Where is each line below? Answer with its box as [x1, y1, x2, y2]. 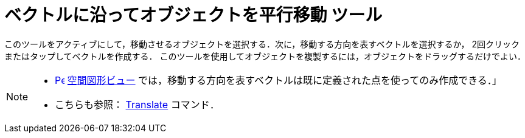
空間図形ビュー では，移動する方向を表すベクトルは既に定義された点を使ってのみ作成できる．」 [67, 74, 502, 86]
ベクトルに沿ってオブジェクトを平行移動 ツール [4, 5, 383, 26]
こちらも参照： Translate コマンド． [55, 98, 220, 111]
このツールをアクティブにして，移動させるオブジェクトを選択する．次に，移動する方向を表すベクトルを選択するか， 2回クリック [4, 38, 520, 49]
